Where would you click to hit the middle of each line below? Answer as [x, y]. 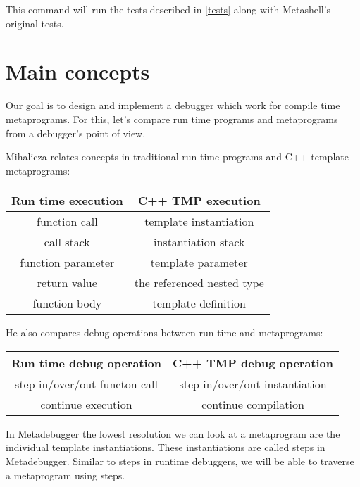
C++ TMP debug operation [253, 362]
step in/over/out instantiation [253, 384]
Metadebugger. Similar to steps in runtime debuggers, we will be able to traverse [180, 461]
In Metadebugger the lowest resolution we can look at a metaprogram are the [173, 433]
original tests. [35, 23]
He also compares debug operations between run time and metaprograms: [165, 333]
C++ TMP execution [199, 201]
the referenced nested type [199, 283]
